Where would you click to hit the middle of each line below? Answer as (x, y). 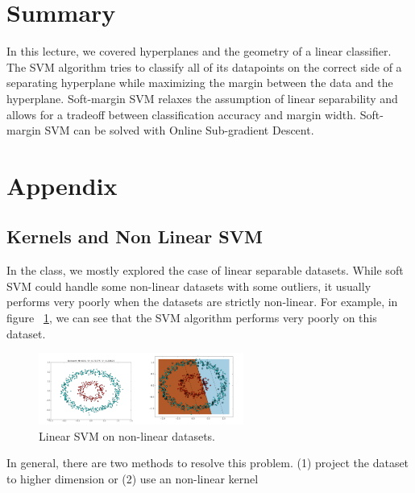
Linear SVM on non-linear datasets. (127, 435)
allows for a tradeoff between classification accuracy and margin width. (181, 114)
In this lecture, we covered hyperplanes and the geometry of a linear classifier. (199, 51)
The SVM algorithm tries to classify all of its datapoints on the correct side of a (204, 66)
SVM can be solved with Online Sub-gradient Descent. (179, 130)
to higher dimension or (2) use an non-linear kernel (133, 478)
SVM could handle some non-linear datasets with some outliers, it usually (189, 286)
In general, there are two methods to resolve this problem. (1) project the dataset (208, 463)
